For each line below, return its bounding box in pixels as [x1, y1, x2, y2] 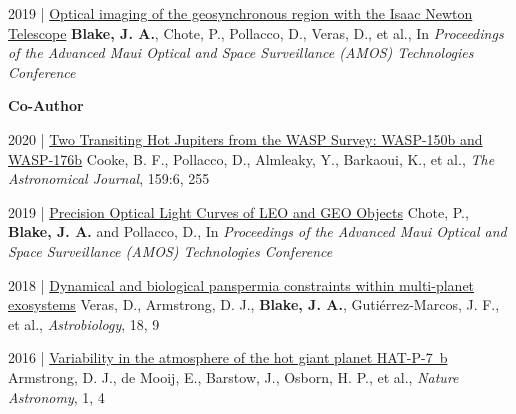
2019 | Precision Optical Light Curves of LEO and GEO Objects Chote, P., [8, 201, 469, 222]
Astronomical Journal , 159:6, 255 [8, 168, 210, 189]
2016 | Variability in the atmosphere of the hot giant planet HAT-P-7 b [8, 347, 448, 368]
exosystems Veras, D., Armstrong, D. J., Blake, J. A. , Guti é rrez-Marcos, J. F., [8, 294, 500, 315]
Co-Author [8, 95, 84, 116]
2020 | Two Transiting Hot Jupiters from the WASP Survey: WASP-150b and [8, 128, 483, 149]
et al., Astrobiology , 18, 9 [8, 313, 160, 334]
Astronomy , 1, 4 [8, 386, 105, 407]
